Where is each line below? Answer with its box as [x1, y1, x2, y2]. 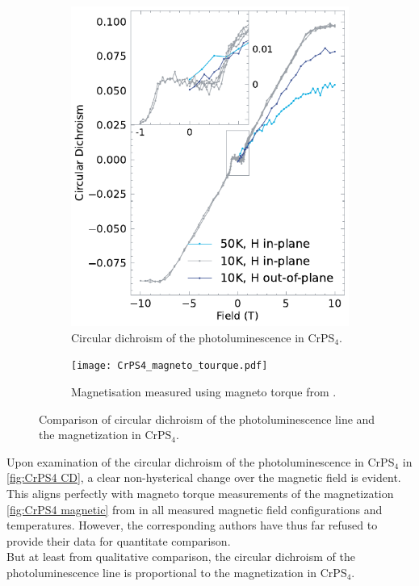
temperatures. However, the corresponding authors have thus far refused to [6, 517, 378, 534]
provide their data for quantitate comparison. [6, 532, 231, 549]
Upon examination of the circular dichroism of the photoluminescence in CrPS [6, 453, 395, 470]
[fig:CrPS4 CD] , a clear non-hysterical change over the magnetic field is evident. [6, 469, 401, 486]
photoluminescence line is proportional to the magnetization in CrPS [6, 563, 347, 580]
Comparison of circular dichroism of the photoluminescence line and [39, 410, 375, 427]
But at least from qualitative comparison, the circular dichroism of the [6, 548, 355, 565]
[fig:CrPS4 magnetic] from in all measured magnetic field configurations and [6, 500, 383, 517]
